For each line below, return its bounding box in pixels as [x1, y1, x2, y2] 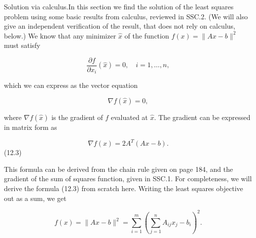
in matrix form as [4, 122, 57, 132]
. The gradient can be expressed [154, 112, 251, 122]
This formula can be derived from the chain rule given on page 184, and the [4, 163, 233, 174]
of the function [124, 30, 169, 40]
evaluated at [110, 112, 148, 122]
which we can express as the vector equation [4, 80, 138, 90]
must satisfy [4, 40, 40, 50]
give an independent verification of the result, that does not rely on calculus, [4, 21, 235, 31]
